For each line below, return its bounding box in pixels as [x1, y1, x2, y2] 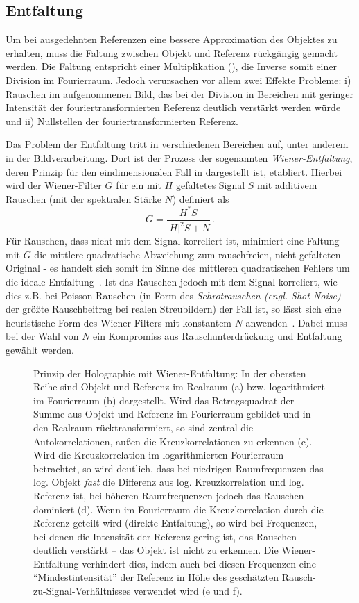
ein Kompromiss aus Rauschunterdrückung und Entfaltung [93, 329, 342, 343]
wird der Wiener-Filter [6, 178, 102, 192]
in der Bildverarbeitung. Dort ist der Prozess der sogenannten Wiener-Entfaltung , [6, 150, 353, 165]
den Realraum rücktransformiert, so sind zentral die [33, 420, 254, 434]
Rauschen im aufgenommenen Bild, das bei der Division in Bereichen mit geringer [6, 86, 354, 101]
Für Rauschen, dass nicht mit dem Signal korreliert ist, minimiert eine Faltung [6, 233, 340, 248]
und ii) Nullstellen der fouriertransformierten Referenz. [6, 113, 238, 128]
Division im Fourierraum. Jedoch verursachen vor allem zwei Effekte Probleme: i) [6, 72, 351, 87]
